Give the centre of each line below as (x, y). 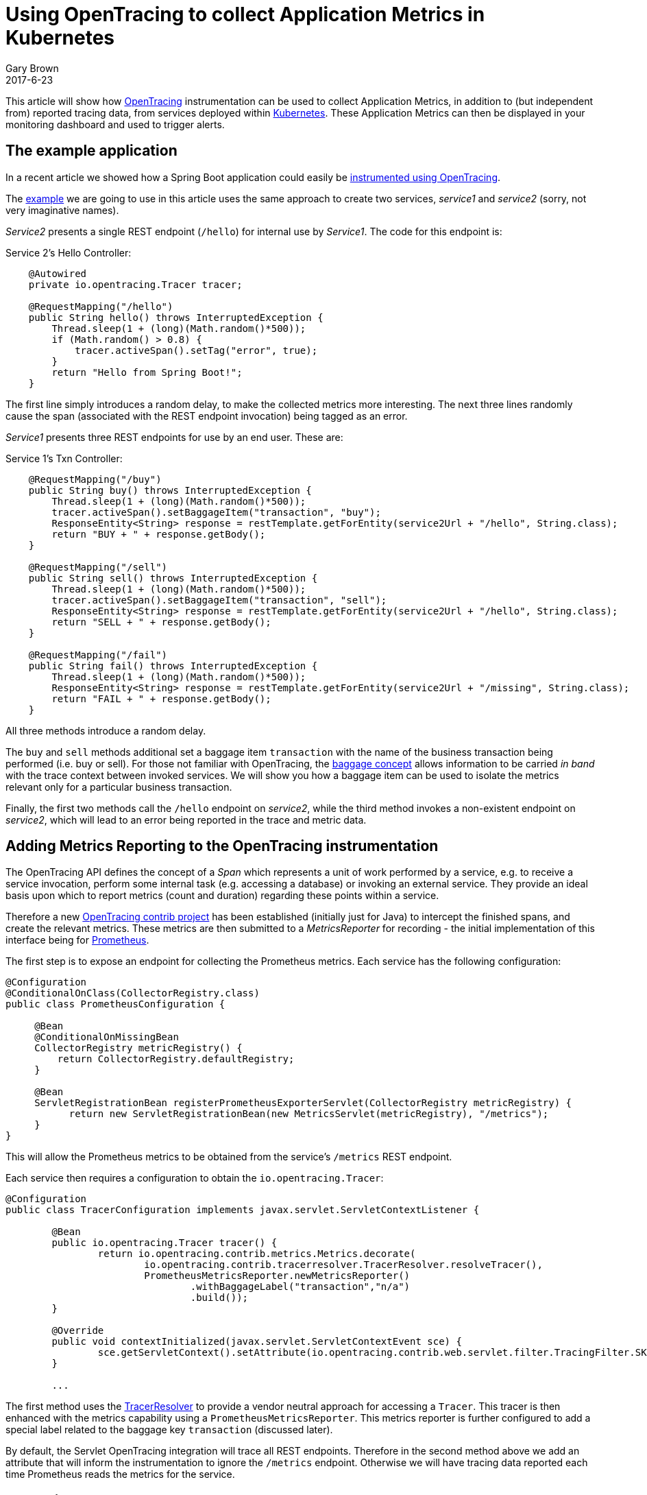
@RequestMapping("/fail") (98, 655)
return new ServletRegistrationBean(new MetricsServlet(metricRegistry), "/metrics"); (309, 1114)
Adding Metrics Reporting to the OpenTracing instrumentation (222, 846)
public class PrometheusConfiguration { (115, 1004)
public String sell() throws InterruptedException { (173, 578)
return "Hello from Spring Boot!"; (147, 372)
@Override (78, 1331)
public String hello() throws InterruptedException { (176, 317)
